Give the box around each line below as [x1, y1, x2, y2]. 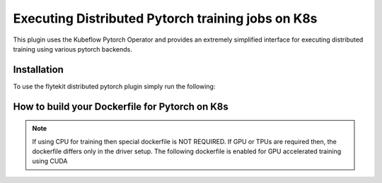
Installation [13, 64, 64, 76]
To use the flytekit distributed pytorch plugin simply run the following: [13, 82, 216, 90]
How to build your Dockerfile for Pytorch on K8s [13, 100, 229, 112]
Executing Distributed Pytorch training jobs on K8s [13, 11, 318, 26]
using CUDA [32, 157, 68, 165]
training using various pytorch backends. [13, 45, 132, 53]
